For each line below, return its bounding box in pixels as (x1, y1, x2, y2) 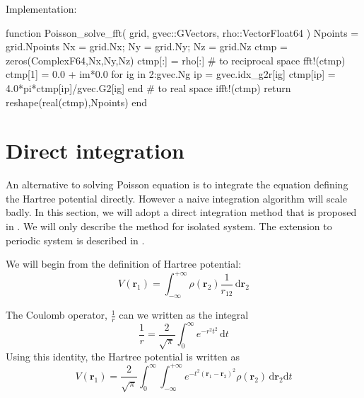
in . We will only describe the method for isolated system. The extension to (6, 219, 332, 234)
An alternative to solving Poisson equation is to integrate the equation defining (6, 177, 348, 192)
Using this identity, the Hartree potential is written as (6, 348, 240, 363)
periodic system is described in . (6, 232, 145, 247)
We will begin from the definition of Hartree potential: (6, 256, 242, 271)
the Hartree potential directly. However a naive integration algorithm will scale (6, 191, 347, 205)
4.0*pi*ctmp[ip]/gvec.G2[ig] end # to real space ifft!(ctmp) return (6, 80, 291, 95)
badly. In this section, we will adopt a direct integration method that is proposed (6, 205, 357, 220)
